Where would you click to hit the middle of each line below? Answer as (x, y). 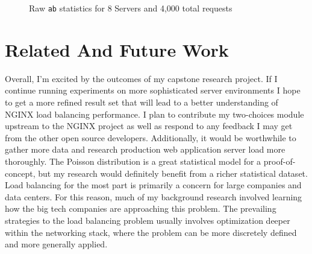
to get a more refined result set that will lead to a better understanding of (142, 102)
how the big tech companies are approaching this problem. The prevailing (141, 208)
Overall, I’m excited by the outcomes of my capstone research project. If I (141, 78)
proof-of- (279, 161)
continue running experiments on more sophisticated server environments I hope (153, 90)
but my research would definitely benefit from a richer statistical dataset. (173, 173)
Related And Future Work (117, 49)
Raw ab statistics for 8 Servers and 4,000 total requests (131, 8)
